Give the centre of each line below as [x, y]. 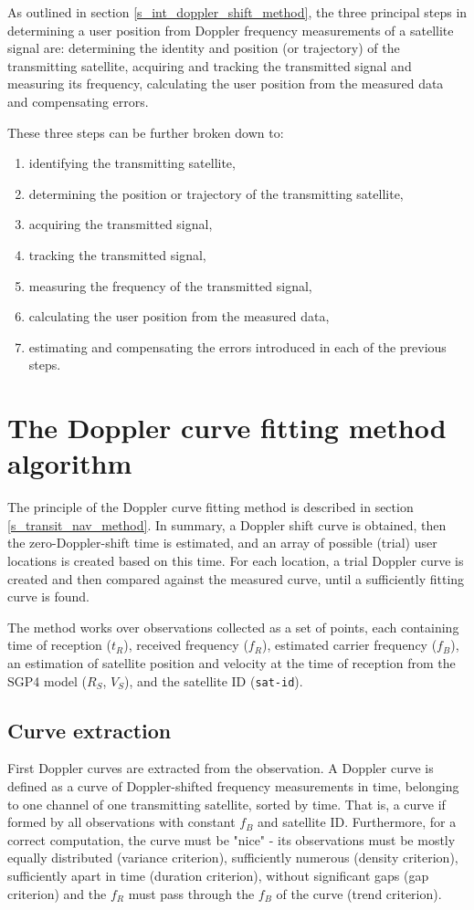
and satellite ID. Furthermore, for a [357, 822]
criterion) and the [57, 893]
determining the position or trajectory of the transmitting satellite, [216, 193]
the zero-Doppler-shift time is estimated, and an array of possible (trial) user [222, 543]
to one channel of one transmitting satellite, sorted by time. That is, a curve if [226, 804]
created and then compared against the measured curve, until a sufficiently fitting [236, 578]
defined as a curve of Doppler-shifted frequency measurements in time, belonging [233, 786]
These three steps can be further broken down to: [146, 132]
